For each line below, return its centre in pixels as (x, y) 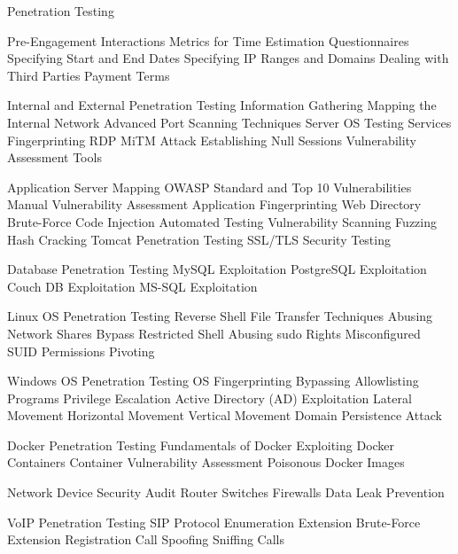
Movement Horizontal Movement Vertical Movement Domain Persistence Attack (225, 415)
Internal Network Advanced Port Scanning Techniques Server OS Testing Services (229, 122)
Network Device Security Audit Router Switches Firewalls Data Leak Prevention (226, 492)
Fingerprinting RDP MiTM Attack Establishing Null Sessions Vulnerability (212, 140)
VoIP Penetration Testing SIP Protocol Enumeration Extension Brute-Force (214, 522)
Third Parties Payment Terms (89, 75)
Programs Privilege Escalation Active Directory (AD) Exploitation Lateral (210, 398)
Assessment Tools (54, 157)
